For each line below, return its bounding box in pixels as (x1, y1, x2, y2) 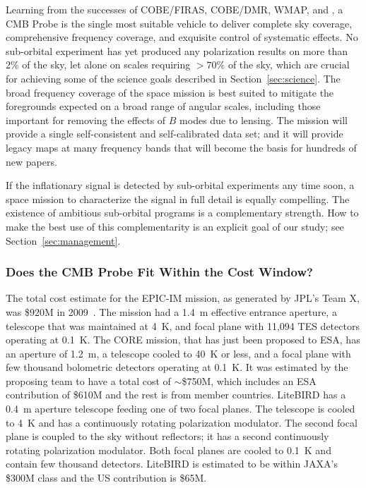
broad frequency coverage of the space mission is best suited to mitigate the (6, 85, 334, 99)
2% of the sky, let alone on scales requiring (6, 57, 191, 72)
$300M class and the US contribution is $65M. (6, 470, 207, 485)
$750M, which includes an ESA (182, 373, 317, 388)
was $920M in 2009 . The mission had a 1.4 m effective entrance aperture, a (6, 304, 337, 319)
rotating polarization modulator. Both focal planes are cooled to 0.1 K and (6, 442, 331, 457)
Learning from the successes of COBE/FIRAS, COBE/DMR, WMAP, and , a (6, 2, 343, 16)
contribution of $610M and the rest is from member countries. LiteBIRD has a (6, 387, 346, 402)
